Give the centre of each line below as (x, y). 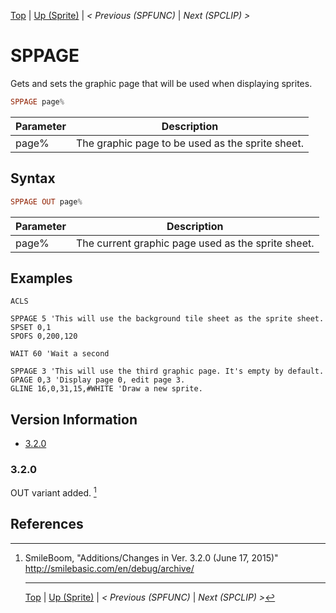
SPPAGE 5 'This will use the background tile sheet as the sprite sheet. (167, 319)
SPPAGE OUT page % (46, 201)
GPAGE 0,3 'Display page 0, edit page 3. (98, 380)
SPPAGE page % (37, 101)
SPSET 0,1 (31, 328)
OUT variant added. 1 (53, 492)
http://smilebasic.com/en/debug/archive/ (109, 568)
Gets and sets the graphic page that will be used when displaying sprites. (161, 83)
